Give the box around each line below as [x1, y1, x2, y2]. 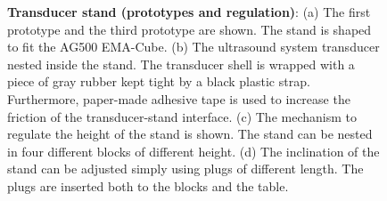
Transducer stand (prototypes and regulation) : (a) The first [7, 3, 371, 20]
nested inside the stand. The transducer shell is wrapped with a [7, 54, 355, 73]
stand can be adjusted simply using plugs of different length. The [7, 159, 364, 178]
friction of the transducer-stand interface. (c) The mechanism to [7, 107, 357, 125]
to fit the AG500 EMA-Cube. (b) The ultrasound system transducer [7, 37, 380, 56]
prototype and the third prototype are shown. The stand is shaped [7, 20, 372, 38]
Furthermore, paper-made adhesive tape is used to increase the [7, 89, 350, 108]
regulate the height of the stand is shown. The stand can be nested [7, 125, 373, 143]
